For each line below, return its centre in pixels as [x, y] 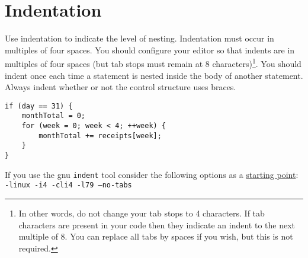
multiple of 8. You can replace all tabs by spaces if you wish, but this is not [156, 236]
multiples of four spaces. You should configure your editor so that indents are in [150, 50]
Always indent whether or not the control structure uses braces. [121, 87]
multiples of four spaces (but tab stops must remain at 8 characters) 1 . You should [153, 63]
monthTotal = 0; [54, 116]
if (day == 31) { [39, 106]
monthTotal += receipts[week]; [100, 136]
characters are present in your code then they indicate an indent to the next [157, 224]
